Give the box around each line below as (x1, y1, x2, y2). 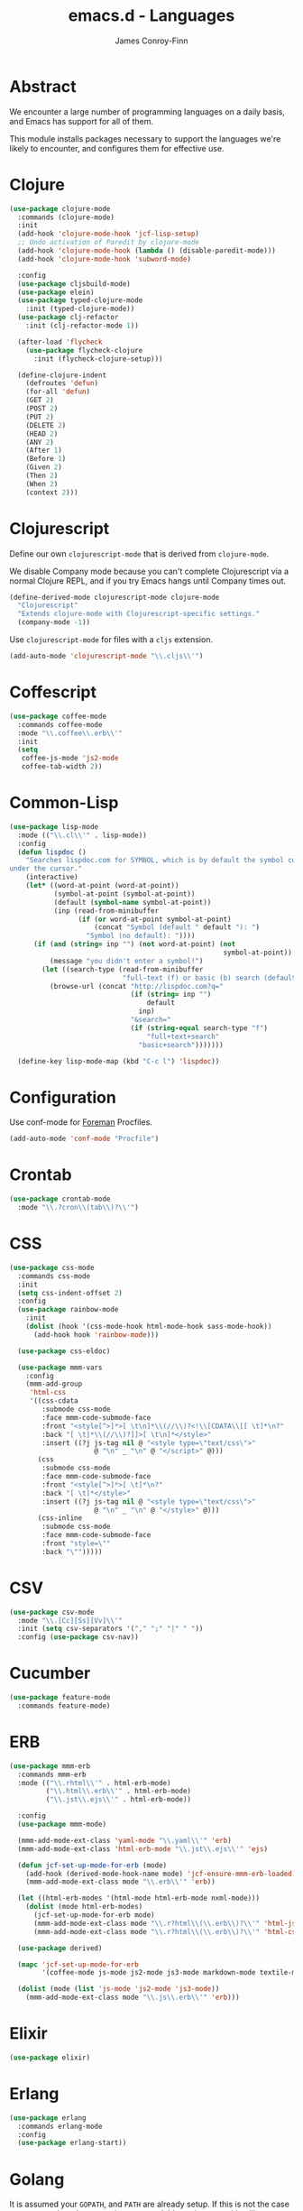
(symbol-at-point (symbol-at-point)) (53, 889, 196, 898)
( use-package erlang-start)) (17, 2139, 127, 2148)
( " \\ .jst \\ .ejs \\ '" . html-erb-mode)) (45, 1795, 192, 1804)
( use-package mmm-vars (17, 1363, 103, 1372)
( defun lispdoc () (17, 847, 87, 857)
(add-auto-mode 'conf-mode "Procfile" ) (9, 1134, 160, 1144)
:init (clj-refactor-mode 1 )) (25, 321, 140, 330)
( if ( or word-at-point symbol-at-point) (78, 915, 232, 924)
